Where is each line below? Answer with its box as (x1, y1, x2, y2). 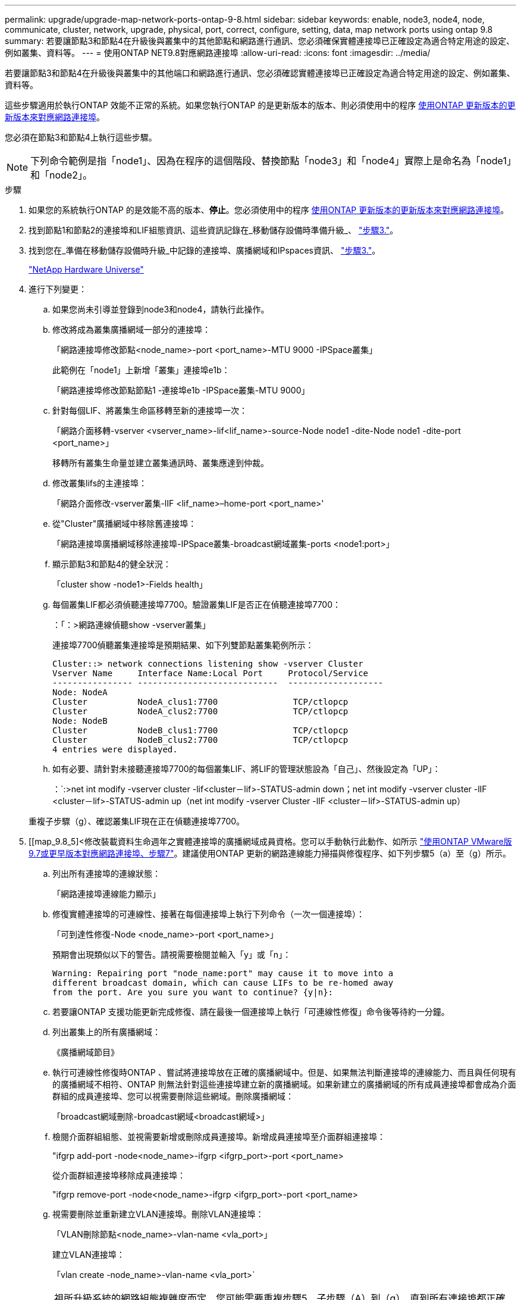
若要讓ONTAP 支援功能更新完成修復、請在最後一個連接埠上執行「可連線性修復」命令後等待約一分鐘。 (52, 1007, 450, 1017)
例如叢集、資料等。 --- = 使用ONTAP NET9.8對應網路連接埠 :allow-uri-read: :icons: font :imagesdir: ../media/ (5, 48, 431, 58)
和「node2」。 (30, 169, 92, 181)
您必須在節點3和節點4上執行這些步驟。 (5, 132, 157, 142)
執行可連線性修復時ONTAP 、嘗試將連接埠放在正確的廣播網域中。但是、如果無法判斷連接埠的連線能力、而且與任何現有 (52, 1067, 516, 1077)
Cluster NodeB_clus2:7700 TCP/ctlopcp (52, 735, 349, 745)
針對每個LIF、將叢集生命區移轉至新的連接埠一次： (52, 405, 247, 415)
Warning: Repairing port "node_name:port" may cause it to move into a (52, 968, 394, 978)
